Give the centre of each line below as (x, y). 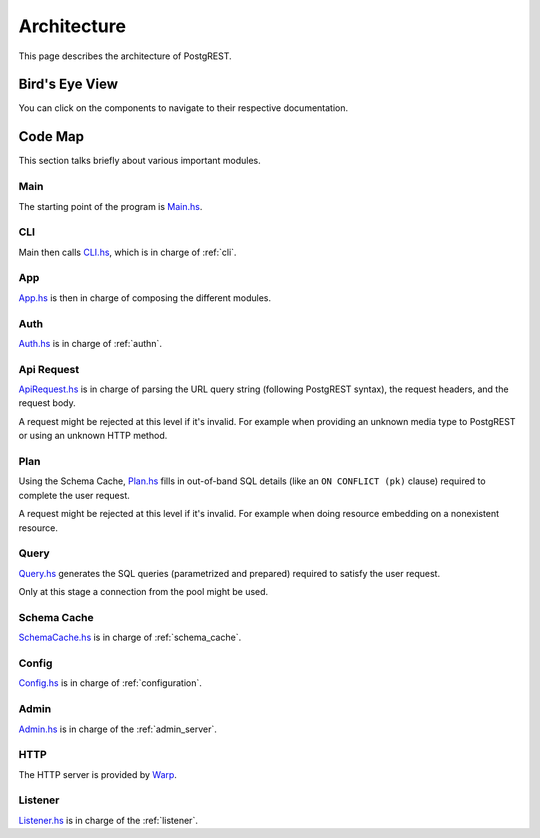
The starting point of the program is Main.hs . (110, 206)
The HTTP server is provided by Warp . (97, 774)
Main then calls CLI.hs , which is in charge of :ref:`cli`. (127, 252)
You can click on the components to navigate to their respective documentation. (183, 108)
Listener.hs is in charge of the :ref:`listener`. (108, 820)
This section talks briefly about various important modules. (140, 161)
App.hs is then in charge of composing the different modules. (145, 297)
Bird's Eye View (68, 84)
